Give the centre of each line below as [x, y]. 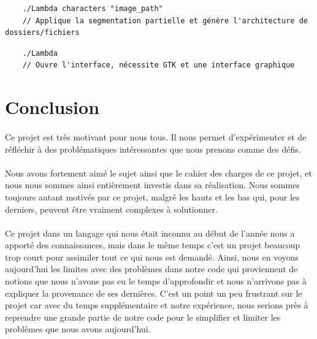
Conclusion [52, 107]
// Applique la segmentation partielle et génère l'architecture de [165, 21]
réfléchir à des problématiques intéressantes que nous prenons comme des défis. [153, 149]
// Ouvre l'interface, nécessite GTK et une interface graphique [158, 65]
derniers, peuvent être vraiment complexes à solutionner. [111, 209]
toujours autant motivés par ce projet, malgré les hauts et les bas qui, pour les [152, 196]
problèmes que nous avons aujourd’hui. [78, 329]
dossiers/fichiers [42, 33]
